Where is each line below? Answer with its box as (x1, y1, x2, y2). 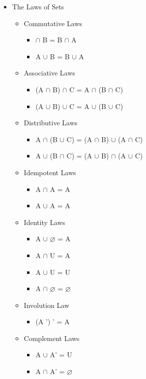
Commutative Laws (24, 18, 83, 28)
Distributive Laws (24, 117, 78, 128)
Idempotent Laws (24, 167, 76, 177)
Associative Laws (24, 68, 75, 78)
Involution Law (24, 300, 69, 310)
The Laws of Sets (12, 1, 64, 11)
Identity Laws (24, 217, 65, 227)
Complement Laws (24, 333, 80, 343)
